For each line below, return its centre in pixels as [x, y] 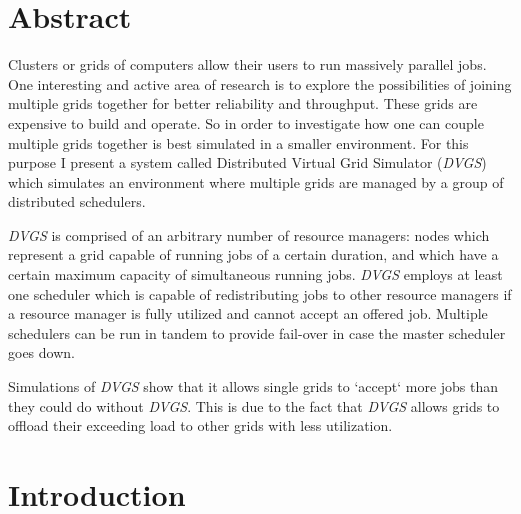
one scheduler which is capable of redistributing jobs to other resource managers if [260, 293]
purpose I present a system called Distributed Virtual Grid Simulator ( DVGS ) [247, 162]
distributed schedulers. [77, 201]
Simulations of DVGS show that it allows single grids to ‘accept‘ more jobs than [253, 386]
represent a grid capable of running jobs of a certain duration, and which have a [253, 254]
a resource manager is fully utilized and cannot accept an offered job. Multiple [248, 313]
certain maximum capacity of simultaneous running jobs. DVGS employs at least [255, 274]
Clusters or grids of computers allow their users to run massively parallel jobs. [247, 64]
